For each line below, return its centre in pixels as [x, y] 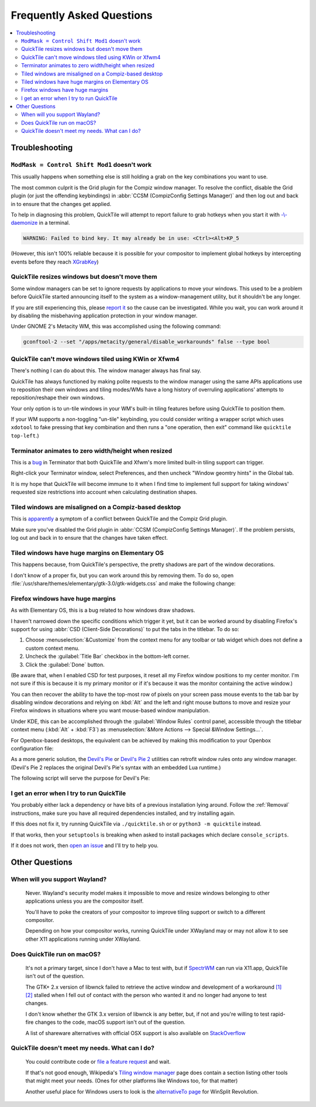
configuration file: [32, 749]
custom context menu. [53, 648]
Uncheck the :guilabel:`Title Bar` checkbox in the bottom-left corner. [108, 656]
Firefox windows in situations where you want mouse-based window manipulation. [110, 711]
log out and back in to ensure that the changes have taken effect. [89, 538]
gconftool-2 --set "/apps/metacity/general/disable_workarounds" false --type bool [147, 342]
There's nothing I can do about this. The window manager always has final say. [106, 371]
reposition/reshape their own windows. [58, 397]
